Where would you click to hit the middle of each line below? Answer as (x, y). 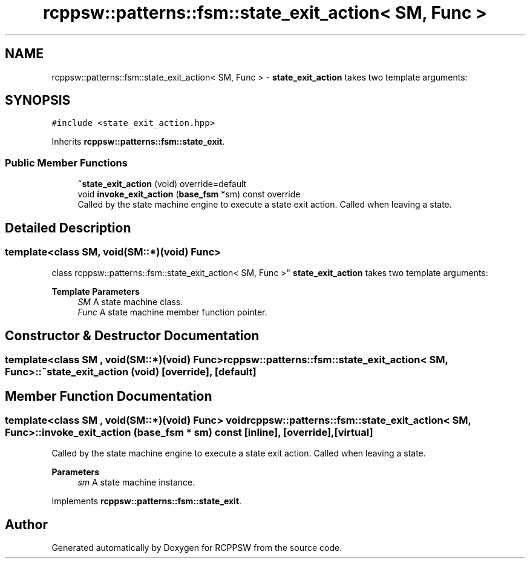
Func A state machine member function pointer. (172, 312)
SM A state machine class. (130, 302)
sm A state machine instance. (136, 482)
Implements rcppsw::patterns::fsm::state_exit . (147, 501)
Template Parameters (96, 292)
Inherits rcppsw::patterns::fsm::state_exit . (138, 142)
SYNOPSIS (38, 100)
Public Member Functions (66, 163)
